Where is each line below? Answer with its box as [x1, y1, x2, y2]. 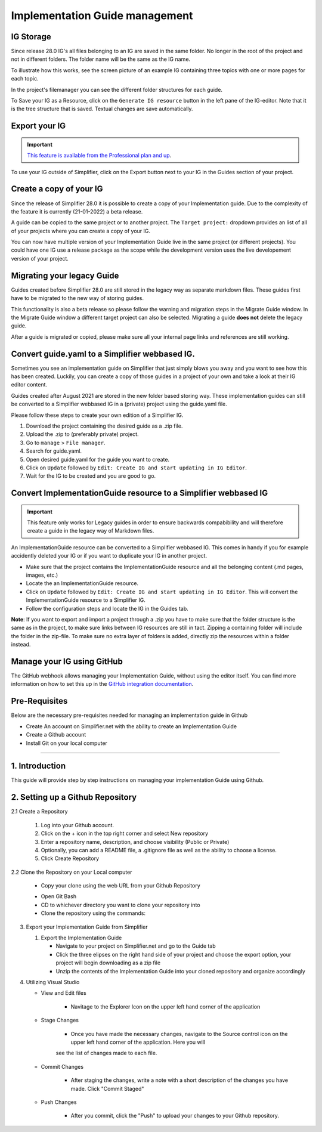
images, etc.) [26, 571, 58, 579]
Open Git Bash [41, 893, 77, 900]
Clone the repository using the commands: [41, 910, 146, 917]
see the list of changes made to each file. [55, 1050, 157, 1057]
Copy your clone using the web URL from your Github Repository [41, 882, 201, 889]
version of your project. [11, 255, 69, 262]
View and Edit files [41, 989, 86, 997]
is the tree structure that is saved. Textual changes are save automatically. [11, 105, 193, 113]
